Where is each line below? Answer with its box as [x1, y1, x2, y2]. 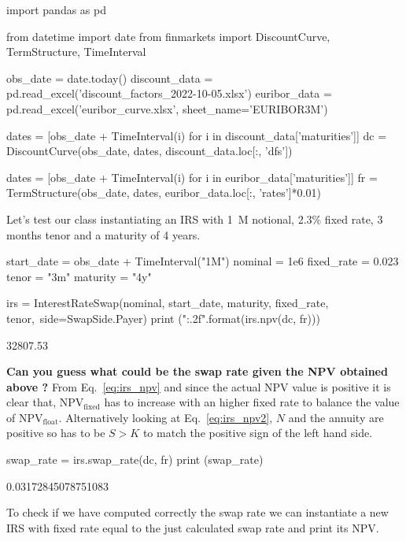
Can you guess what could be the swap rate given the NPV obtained [6, 363, 388, 380]
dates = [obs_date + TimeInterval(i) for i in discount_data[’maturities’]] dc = [6, 127, 387, 143]
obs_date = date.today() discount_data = [6, 69, 213, 86]
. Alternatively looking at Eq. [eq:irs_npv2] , [58, 409, 273, 425]
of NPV [6, 409, 43, 425]
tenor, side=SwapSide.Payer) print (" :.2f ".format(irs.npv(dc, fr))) [6, 309, 320, 326]
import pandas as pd [6, 2, 106, 17]
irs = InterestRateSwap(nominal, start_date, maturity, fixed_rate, [6, 295, 329, 311]
